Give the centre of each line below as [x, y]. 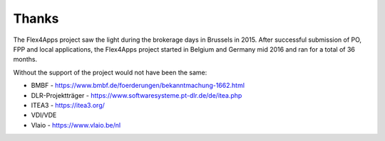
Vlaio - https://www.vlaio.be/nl [76, 125]
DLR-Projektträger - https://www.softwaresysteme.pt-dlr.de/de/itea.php [137, 95]
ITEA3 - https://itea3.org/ [68, 105]
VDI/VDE [44, 115]
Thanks [36, 18]
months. [25, 60]
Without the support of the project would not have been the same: [110, 72]
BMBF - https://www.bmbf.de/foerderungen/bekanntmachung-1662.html [138, 86]
